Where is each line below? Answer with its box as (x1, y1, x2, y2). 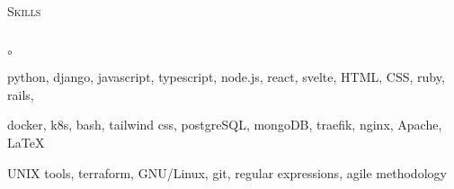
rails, (7, 85, 34, 103)
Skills (7, 2, 41, 20)
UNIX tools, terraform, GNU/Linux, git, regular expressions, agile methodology (7, 163, 447, 182)
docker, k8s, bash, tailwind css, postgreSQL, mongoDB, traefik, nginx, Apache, (7, 115, 442, 134)
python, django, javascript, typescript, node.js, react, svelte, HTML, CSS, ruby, (7, 67, 445, 86)
